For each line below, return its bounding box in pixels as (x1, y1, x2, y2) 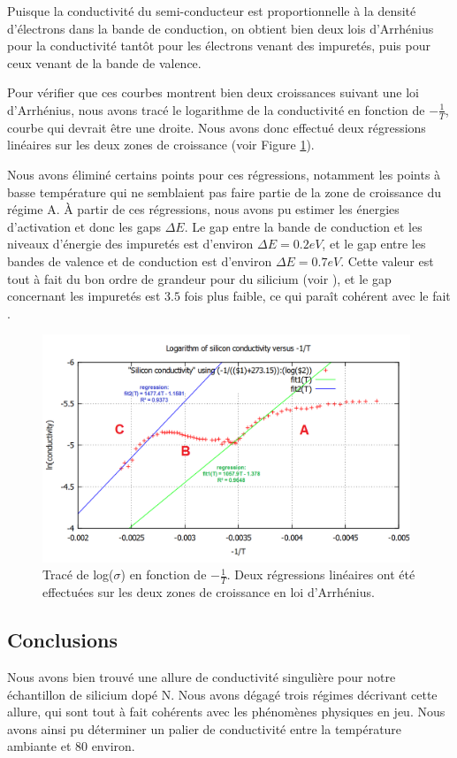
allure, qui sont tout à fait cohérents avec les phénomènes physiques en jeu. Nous (7, 702, 446, 721)
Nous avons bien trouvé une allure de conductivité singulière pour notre (7, 667, 396, 685)
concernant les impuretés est (7, 287, 161, 305)
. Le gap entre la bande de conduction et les (184, 217, 423, 235)
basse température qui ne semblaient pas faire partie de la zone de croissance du (7, 182, 441, 201)
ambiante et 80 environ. (7, 737, 135, 755)
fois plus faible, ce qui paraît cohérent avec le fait (184, 287, 451, 305)
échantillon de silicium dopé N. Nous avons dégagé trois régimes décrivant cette (7, 685, 438, 703)
